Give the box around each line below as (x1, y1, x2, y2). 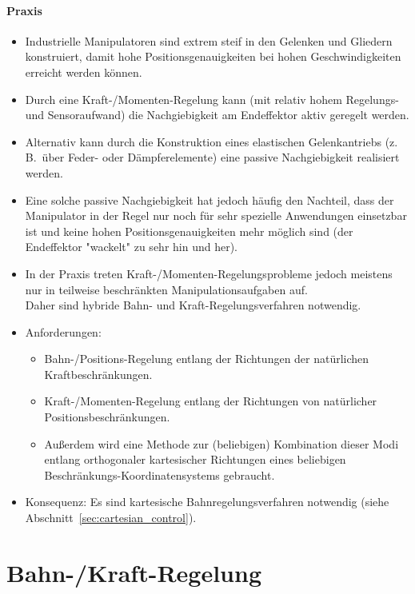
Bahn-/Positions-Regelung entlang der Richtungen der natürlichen (44, 350, 369, 367)
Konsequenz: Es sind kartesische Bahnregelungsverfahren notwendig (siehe (25, 493, 389, 510)
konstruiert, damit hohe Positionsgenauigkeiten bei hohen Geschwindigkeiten (25, 48, 401, 65)
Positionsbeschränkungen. (44, 409, 170, 425)
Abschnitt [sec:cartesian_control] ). (25, 509, 197, 526)
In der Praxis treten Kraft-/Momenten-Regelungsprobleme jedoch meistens (25, 265, 393, 281)
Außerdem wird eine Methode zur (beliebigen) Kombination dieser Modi (44, 435, 399, 452)
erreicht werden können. (25, 63, 142, 80)
